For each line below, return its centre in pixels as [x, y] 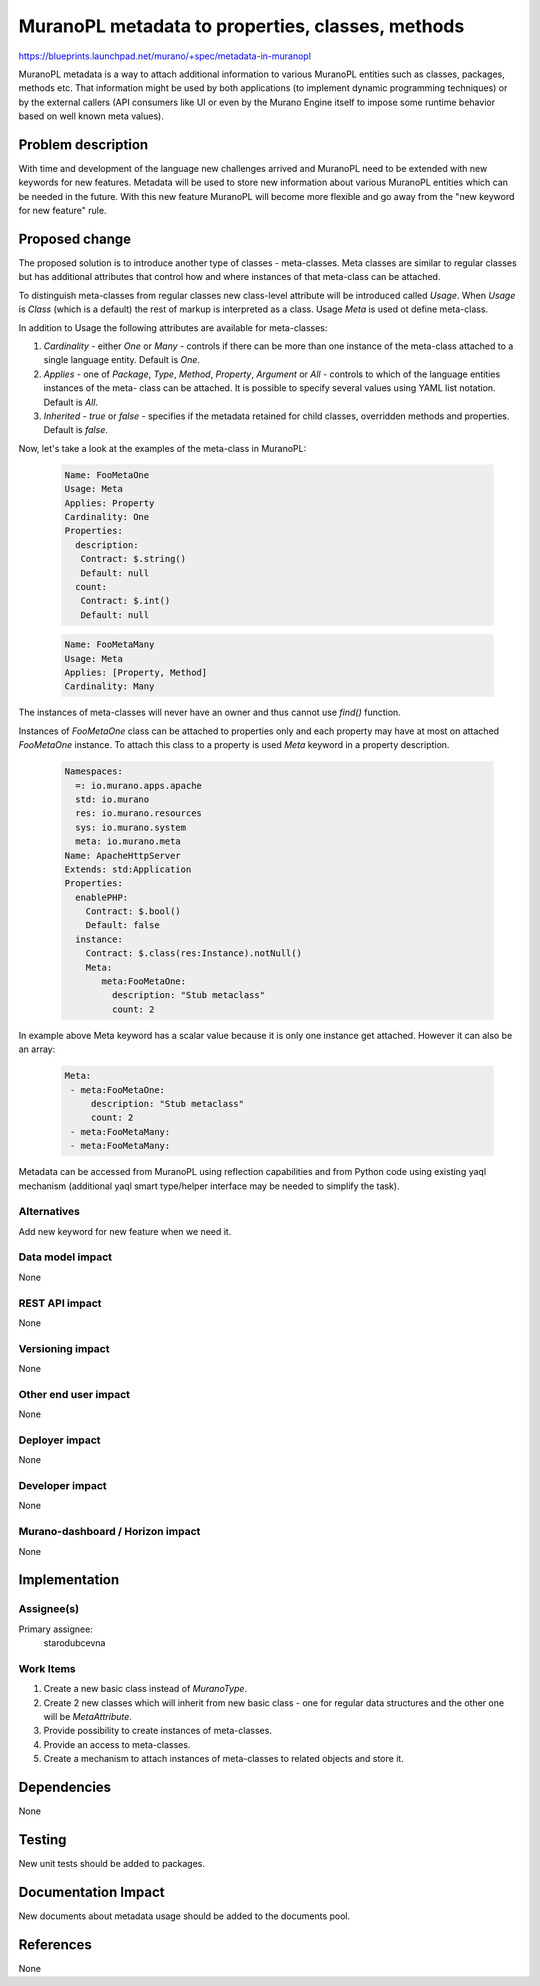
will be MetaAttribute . [87, 1717]
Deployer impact [59, 1440]
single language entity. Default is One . [121, 360]
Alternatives [49, 1212]
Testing [42, 1839]
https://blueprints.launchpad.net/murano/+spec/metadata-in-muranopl [165, 56]
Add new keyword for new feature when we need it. [125, 1231]
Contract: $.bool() [133, 911]
